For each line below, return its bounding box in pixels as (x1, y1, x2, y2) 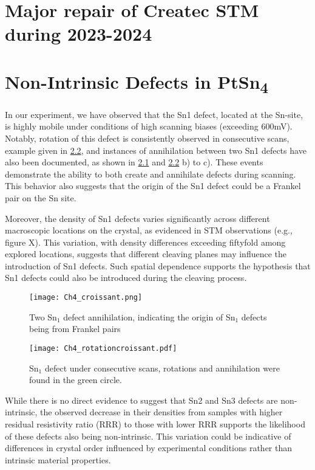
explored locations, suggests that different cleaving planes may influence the (5, 247, 287, 260)
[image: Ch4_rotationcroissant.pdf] (29, 344, 177, 353)
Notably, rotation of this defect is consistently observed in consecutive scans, (5, 131, 290, 144)
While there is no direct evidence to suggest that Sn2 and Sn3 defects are (5, 393, 278, 406)
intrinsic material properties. (5, 453, 111, 466)
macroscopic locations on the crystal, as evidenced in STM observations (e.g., (5, 224, 293, 237)
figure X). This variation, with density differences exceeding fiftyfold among (5, 235, 286, 248)
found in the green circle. (29, 373, 122, 386)
